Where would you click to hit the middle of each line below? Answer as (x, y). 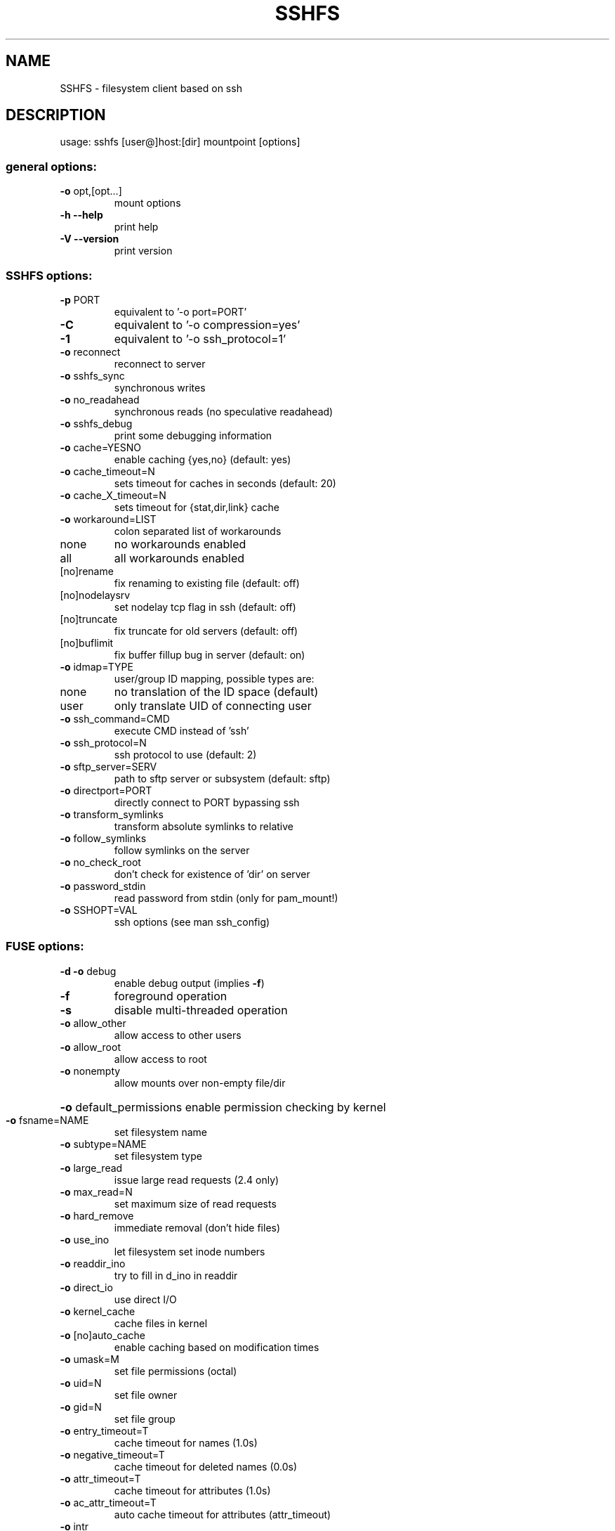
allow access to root (160, 1059)
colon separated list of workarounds (198, 531)
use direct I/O (145, 1299)
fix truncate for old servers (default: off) (206, 631)
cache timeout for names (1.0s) (186, 1442)
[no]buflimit (87, 642)
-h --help (81, 215)
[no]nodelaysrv (95, 595)
